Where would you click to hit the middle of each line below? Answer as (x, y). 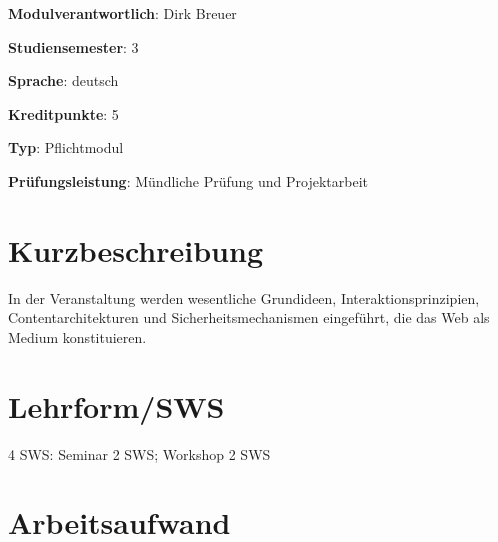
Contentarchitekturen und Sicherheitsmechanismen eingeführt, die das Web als (249, 317)
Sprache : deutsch (63, 80)
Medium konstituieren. (77, 336)
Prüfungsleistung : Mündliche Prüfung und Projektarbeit (188, 180)
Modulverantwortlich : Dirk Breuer (122, 13)
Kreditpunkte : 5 (63, 113)
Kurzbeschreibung (135, 249)
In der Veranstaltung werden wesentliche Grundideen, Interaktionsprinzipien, (244, 297)
